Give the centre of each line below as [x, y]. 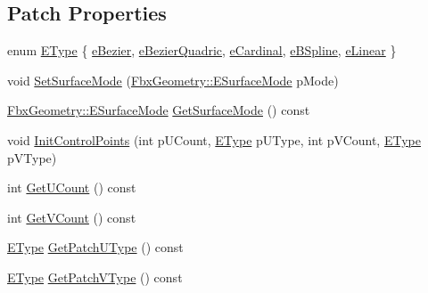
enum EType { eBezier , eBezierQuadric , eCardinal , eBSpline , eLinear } [202, 50]
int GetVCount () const [72, 217]
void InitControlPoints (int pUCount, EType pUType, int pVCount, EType [214, 139]
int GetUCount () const [72, 187]
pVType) [32, 157]
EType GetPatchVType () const [95, 277]
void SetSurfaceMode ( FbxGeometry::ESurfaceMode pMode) [173, 80]
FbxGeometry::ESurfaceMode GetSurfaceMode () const [159, 110]
